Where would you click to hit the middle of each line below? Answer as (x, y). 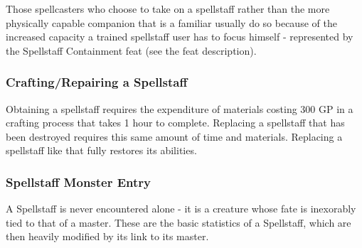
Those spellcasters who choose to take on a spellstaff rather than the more (168, 9)
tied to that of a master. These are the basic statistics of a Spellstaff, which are (179, 222)
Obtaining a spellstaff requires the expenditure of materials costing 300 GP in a (180, 108)
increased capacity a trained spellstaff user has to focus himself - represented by (180, 37)
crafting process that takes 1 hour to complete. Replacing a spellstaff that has (175, 123)
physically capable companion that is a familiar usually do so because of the (171, 22)
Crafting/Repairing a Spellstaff (97, 82)
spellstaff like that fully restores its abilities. (101, 150)
